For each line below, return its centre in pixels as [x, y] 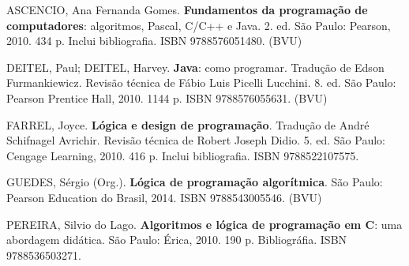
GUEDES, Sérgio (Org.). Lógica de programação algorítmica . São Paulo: [195, 182]
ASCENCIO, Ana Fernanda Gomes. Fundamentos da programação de [187, 9]
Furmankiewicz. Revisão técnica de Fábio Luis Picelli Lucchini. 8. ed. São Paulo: [201, 82]
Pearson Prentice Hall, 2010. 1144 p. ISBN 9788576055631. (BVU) [167, 97]
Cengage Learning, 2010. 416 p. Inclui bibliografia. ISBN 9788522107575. [183, 155]
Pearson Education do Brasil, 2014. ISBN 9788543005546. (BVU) [164, 197]
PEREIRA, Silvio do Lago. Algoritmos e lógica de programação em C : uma [204, 224]
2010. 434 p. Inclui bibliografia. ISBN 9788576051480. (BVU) [154, 41]
